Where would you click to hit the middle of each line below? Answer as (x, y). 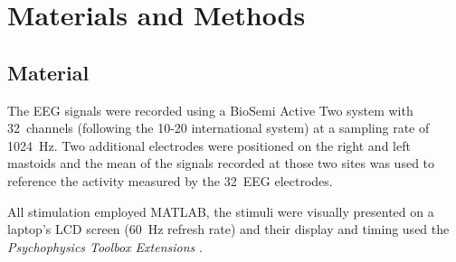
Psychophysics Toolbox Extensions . (105, 246)
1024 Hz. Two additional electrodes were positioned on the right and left (209, 145)
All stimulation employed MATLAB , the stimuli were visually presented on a (221, 211)
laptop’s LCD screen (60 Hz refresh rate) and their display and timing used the (228, 229)
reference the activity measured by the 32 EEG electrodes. (170, 180)
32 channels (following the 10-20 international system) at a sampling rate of (218, 128)
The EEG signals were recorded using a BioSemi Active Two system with (210, 110)
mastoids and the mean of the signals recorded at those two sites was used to (221, 163)
